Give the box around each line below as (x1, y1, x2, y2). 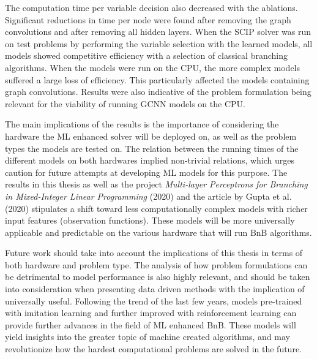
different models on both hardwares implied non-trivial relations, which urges (5, 154, 295, 167)
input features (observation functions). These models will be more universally (5, 214, 295, 227)
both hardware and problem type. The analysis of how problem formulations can (5, 258, 308, 271)
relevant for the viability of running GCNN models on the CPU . (5, 97, 245, 110)
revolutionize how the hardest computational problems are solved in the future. (5, 342, 302, 355)
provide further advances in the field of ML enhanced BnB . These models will (5, 318, 296, 331)
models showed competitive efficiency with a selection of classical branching (5, 49, 288, 62)
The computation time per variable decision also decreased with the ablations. (5, 1, 298, 13)
